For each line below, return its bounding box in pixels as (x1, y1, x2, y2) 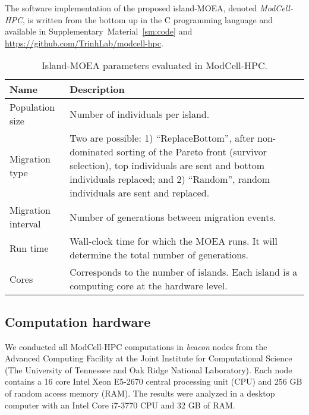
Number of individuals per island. (70, 107, 210, 121)
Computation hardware (5, 312, 151, 330)
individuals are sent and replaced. (70, 186, 210, 200)
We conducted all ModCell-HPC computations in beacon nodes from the (5, 340, 267, 352)
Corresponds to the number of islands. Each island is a (70, 265, 298, 279)
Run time (10, 241, 49, 255)
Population (10, 100, 55, 114)
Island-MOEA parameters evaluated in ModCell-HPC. (42, 58, 267, 73)
